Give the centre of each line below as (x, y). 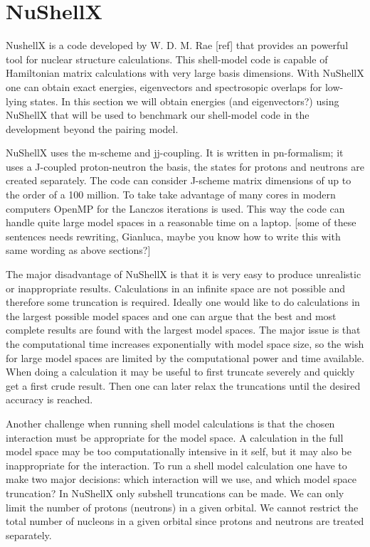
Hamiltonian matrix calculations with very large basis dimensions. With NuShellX (185, 73)
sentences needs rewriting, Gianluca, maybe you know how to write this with (173, 236)
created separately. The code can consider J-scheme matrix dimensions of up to (179, 180)
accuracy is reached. (49, 399)
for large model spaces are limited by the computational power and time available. (185, 357)
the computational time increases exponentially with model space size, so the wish (185, 344)
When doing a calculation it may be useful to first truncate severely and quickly (180, 372)
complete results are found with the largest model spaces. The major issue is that (183, 330)
